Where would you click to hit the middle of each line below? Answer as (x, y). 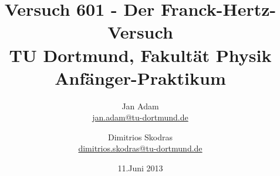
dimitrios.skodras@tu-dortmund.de (140, 148)
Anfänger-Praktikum (140, 77)
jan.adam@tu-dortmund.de (140, 117)
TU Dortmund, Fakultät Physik (140, 55)
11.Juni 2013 (140, 168)
